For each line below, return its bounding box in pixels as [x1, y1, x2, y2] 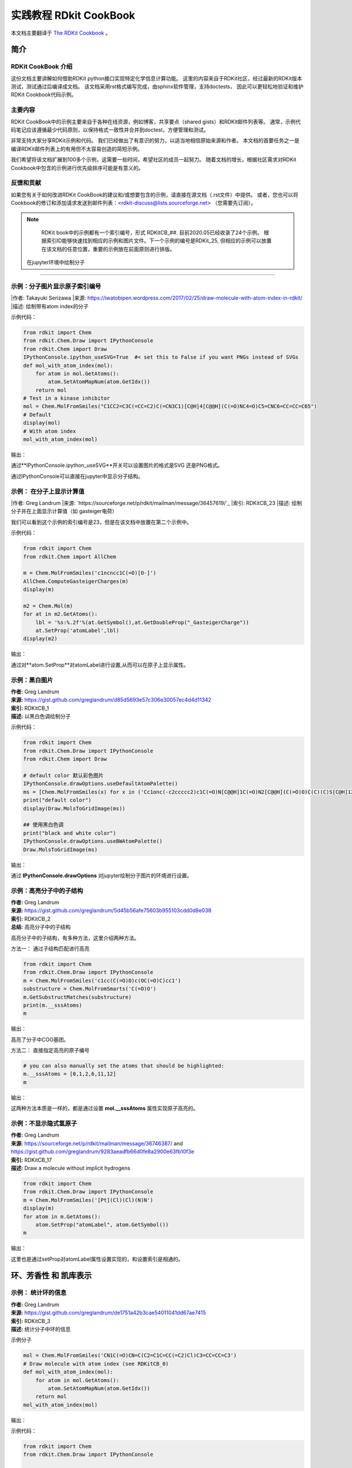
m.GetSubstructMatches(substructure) [23, 994, 132, 1001]
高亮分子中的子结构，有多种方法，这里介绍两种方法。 [11, 934, 140, 941]
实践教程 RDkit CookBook [11, 9, 136, 22]
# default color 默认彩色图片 [23, 772, 104, 779]
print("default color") [23, 797, 92, 804]
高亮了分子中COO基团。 [11, 1036, 69, 1043]
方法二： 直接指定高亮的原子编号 [11, 1047, 90, 1054]
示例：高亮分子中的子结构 [11, 887, 83, 895]
